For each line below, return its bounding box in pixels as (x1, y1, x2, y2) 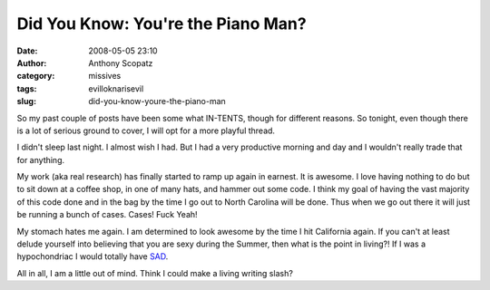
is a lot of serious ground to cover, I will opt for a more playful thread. (16, 125, 276, 136)
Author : (16, 57, 47, 68)
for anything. (16, 154, 65, 165)
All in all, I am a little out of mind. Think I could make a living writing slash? (16, 267, 294, 278)
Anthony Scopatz (88, 57, 153, 68)
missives (88, 71, 122, 82)
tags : (16, 82, 37, 94)
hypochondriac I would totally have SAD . (16, 251, 169, 262)
